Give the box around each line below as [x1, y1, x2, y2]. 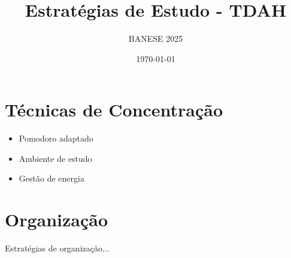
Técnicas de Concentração [5, 97, 223, 122]
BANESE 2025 [128, 32, 183, 45]
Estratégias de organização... [5, 242, 110, 254]
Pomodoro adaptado [19, 132, 93, 145]
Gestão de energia [19, 172, 84, 185]
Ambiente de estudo [19, 152, 92, 164]
